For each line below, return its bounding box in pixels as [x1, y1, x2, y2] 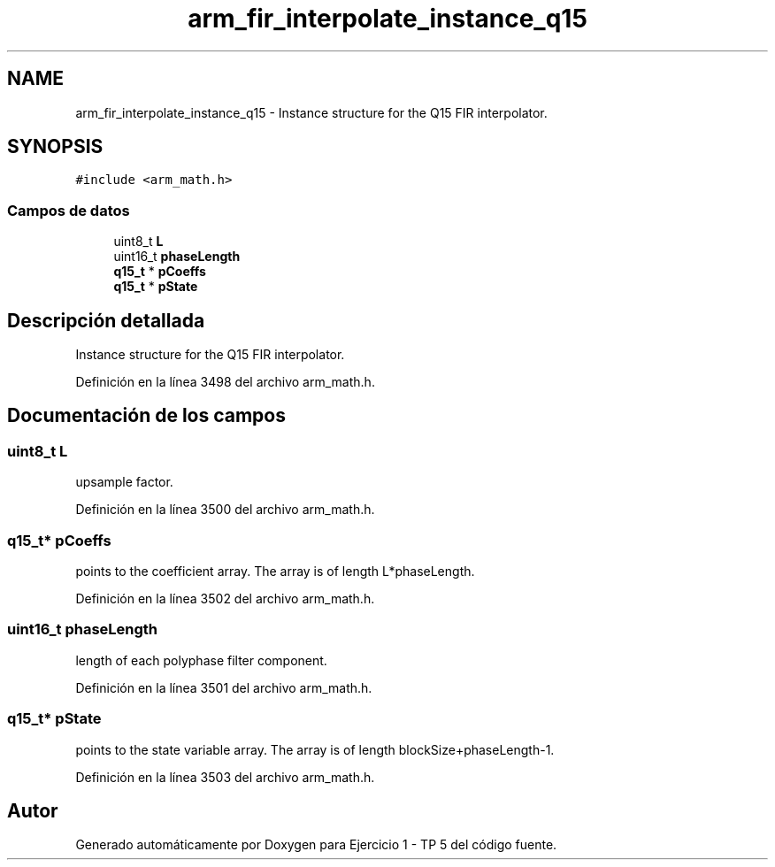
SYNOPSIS [7, 135, 104, 158]
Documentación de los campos [7, 404, 286, 427]
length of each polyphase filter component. [75, 652, 327, 668]
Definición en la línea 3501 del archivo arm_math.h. [75, 679, 372, 695]
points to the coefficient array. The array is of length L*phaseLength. [75, 564, 475, 579]
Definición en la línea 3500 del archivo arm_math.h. [75, 502, 375, 518]
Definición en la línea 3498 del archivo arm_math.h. [75, 374, 375, 390]
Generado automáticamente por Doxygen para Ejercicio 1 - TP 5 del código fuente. [75, 837, 557, 853]
